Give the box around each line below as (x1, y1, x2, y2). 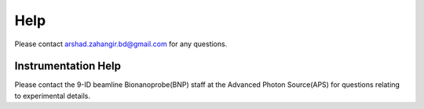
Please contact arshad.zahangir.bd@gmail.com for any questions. (14, 39, 228, 49)
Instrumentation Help (14, 60, 122, 73)
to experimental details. (14, 91, 90, 100)
